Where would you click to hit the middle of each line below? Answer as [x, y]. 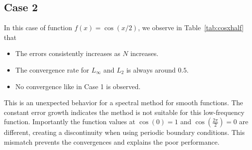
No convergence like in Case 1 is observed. [78, 86]
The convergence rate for [52, 69]
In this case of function [38, 28]
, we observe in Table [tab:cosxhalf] [191, 28]
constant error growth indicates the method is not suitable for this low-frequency [124, 112]
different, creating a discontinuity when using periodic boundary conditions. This [124, 132]
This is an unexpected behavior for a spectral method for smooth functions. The [124, 103]
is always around [151, 69]
